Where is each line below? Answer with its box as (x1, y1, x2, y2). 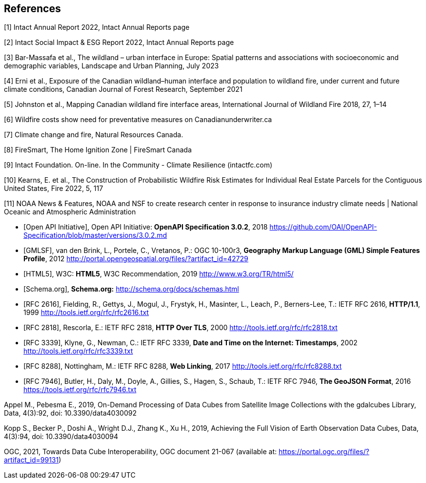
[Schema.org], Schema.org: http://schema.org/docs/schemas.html (23, 285, 239, 294)
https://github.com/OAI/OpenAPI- (269, 223, 377, 231)
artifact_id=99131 (4, 456, 59, 464)
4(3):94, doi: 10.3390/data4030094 (4, 432, 119, 441)
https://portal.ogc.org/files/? (278, 447, 369, 456)
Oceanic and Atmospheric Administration (4, 208, 136, 216)
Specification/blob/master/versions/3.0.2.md (23, 231, 167, 240)
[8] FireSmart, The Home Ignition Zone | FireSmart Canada (4, 146, 192, 154)
